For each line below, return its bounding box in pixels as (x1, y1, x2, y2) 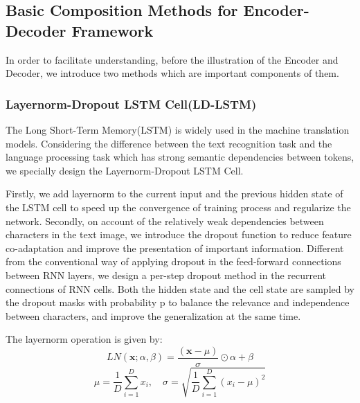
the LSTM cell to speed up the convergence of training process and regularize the (6, 199, 351, 214)
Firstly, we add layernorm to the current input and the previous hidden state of (6, 186, 343, 201)
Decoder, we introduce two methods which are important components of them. (6, 66, 339, 80)
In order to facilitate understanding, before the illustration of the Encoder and (6, 52, 339, 66)
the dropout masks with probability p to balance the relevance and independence (6, 295, 350, 310)
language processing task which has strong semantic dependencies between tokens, (6, 150, 354, 164)
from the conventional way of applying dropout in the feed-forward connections (6, 254, 341, 269)
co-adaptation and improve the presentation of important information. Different (6, 240, 344, 255)
